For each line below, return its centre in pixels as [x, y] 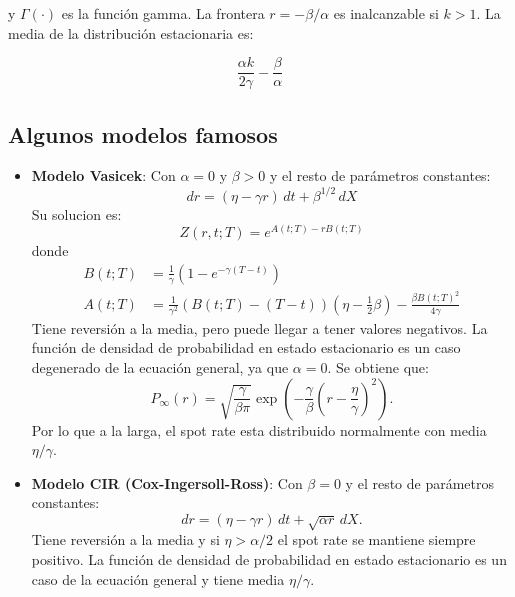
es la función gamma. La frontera [163, 13]
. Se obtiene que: [378, 367]
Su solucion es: [76, 213]
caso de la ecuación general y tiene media [158, 578]
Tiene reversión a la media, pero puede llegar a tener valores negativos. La [259, 327]
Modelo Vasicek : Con [103, 175]
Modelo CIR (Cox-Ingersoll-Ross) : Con [167, 482]
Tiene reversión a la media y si [125, 539]
